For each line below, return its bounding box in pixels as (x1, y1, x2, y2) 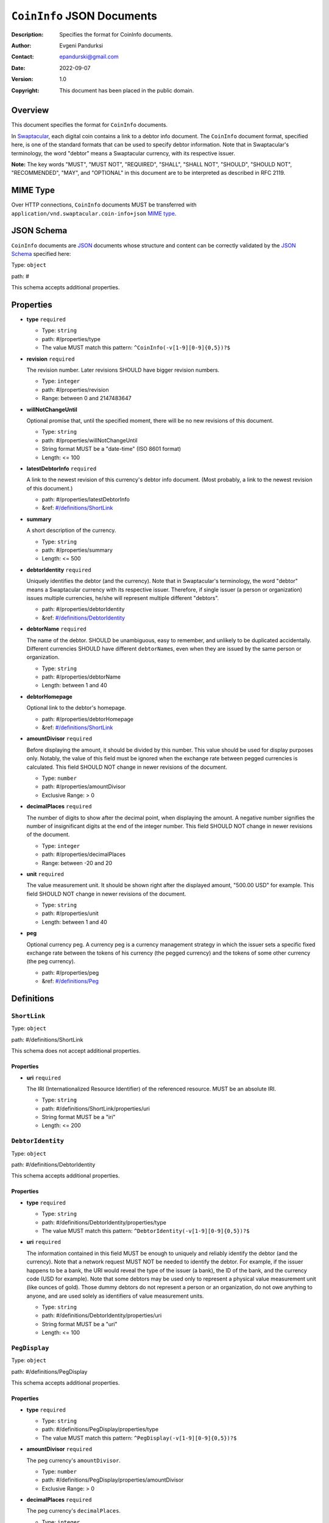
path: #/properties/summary (41, 546, 113, 554)
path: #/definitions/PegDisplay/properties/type (41, 1426, 158, 1433)
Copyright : (11, 87, 40, 94)
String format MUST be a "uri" (41, 1320, 118, 1327)
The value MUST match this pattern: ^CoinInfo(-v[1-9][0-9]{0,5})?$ (41, 344, 231, 352)
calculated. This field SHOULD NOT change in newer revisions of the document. (26, 763, 228, 771)
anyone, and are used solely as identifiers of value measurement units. (26, 1292, 204, 1299)
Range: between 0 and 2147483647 (41, 395, 132, 402)
